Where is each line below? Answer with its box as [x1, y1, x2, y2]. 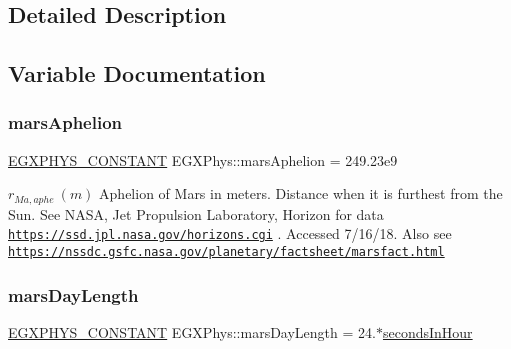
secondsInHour [382, 321, 473, 342]
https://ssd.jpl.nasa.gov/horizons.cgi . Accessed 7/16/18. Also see [8, 223, 452, 244]
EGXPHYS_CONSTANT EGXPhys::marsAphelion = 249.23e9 [8, 149, 398, 170]
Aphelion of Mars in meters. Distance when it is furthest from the [99, 183, 503, 204]
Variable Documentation [8, 58, 266, 89]
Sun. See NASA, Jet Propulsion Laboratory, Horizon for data [8, 203, 384, 224]
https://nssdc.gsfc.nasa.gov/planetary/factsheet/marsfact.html [8, 245, 445, 260]
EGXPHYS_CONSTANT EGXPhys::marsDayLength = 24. [8, 321, 376, 342]
